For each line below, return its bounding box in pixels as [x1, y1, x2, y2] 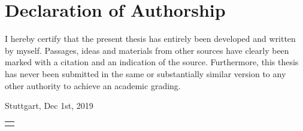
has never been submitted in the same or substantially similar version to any [5, 67, 286, 80]
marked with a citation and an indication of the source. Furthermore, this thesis [5, 56, 299, 68]
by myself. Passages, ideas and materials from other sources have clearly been [5, 44, 289, 56]
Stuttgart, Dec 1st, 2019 [5, 99, 93, 112]
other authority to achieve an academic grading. [5, 79, 181, 92]
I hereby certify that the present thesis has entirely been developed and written [5, 32, 296, 45]
